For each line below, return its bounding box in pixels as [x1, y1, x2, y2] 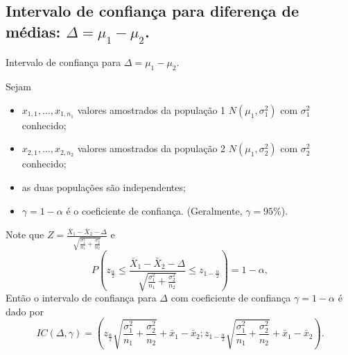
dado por [6, 304, 44, 318]
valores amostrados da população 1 [77, 102, 226, 117]
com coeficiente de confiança [171, 290, 291, 305]
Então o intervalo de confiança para [6, 290, 157, 305]
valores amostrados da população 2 [77, 141, 226, 156]
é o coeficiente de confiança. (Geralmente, [66, 203, 243, 217]
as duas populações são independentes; [21, 179, 186, 194]
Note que [6, 227, 44, 242]
